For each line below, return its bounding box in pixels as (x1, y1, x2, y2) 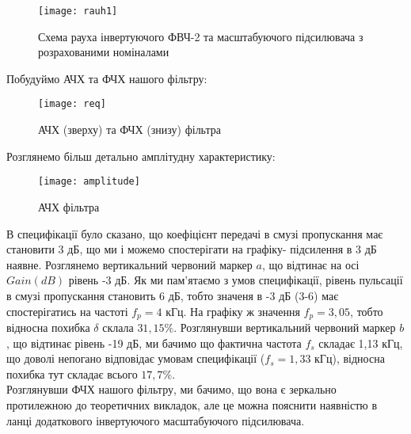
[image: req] (38, 98, 106, 110)
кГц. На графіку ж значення (166, 303, 300, 319)
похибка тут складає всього (6, 365, 138, 382)
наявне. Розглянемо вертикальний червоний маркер (6, 256, 253, 272)
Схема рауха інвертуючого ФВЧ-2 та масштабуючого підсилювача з (38, 28, 363, 44)
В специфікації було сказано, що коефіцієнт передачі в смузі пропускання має (6, 225, 383, 242)
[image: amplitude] (38, 176, 140, 188)
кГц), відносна (314, 350, 385, 367)
